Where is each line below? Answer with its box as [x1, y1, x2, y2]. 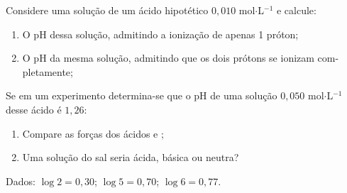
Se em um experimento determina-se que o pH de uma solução [6, 88, 277, 103]
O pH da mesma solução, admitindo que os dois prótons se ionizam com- [22, 50, 339, 65]
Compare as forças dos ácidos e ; [22, 126, 164, 140]
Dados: [6, 173, 35, 188]
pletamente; [22, 64, 73, 79]
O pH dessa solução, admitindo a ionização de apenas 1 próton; [22, 26, 299, 41]
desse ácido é [6, 101, 62, 116]
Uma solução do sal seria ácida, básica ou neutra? [22, 150, 239, 165]
